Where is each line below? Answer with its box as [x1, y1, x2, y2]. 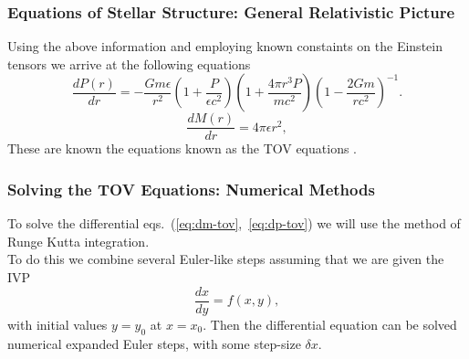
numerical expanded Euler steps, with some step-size [7, 333, 301, 353]
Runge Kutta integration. [7, 231, 150, 250]
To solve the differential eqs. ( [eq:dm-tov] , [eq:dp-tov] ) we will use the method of [7, 214, 461, 233]
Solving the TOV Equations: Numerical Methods [7, 177, 375, 200]
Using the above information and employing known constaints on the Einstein [7, 37, 443, 56]
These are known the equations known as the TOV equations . [7, 139, 357, 158]
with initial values [7, 314, 108, 333]
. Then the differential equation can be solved [203, 314, 457, 333]
